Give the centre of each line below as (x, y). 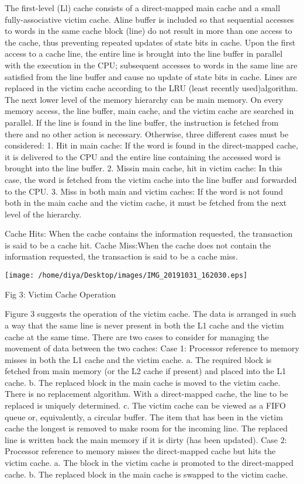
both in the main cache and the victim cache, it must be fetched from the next (146, 203)
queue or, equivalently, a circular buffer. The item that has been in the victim (144, 416)
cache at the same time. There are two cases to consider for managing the (137, 336)
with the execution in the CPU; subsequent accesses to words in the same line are (151, 65)
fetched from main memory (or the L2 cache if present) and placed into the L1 (146, 371)
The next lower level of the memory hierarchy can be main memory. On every (144, 99)
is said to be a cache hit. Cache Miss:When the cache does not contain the (138, 245)
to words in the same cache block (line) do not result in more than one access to (148, 31)
